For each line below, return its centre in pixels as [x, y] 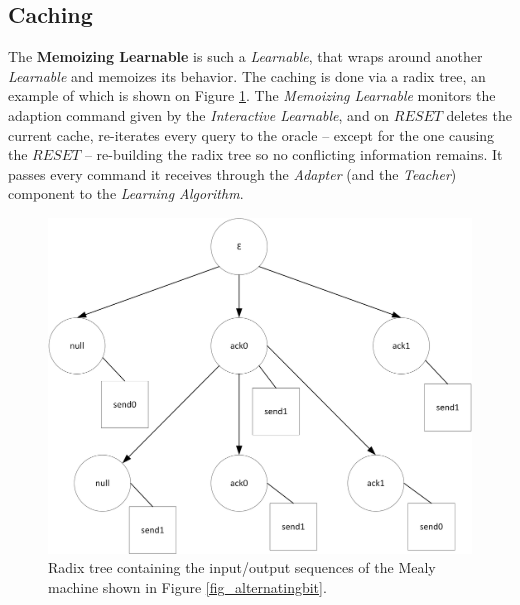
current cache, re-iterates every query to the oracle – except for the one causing [251, 134]
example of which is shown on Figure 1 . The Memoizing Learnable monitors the [252, 95]
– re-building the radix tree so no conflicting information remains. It [293, 154]
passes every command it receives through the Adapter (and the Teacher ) [232, 173]
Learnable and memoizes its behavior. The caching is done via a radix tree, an [247, 75]
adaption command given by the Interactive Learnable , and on [199, 114]
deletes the [479, 114]
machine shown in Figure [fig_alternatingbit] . [187, 586]
